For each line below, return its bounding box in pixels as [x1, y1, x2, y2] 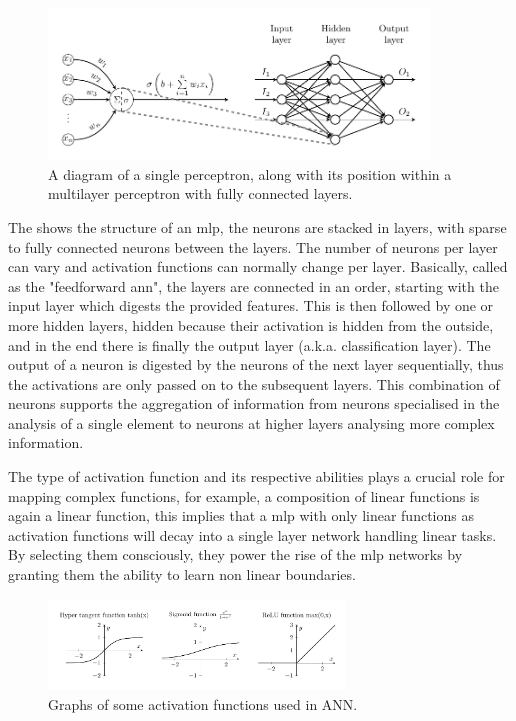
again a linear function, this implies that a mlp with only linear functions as [8, 505, 474, 526]
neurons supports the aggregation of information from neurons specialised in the [8, 393, 500, 414]
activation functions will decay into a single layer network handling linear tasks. [8, 524, 497, 545]
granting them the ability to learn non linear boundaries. [8, 564, 356, 585]
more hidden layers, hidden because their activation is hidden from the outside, [8, 314, 494, 335]
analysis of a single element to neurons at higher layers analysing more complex [8, 412, 495, 433]
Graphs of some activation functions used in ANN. [48, 693, 358, 714]
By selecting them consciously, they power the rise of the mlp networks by [8, 544, 463, 565]
